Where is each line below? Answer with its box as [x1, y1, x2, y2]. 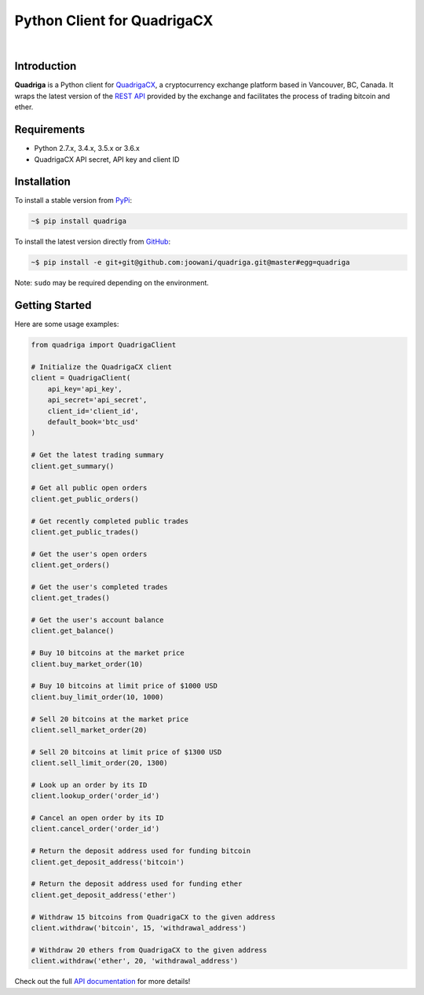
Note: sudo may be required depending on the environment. [14, 278, 210, 288]
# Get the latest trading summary [31, 450, 164, 460]
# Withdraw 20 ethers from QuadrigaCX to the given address [31, 945, 268, 954]
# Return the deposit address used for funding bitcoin [31, 846, 251, 856]
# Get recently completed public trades [31, 516, 188, 526]
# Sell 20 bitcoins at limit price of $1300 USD [31, 747, 222, 756]
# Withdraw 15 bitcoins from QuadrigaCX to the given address [31, 912, 276, 921]
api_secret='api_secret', [47, 395, 148, 405]
